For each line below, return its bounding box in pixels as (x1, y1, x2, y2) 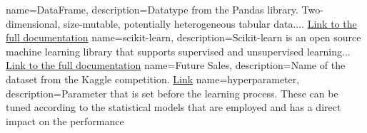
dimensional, (6, 16, 61, 31)
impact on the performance (6, 113, 124, 128)
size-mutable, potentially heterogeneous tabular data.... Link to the (63, 16, 357, 31)
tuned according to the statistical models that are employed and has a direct (6, 100, 341, 115)
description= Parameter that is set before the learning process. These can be (6, 85, 338, 100)
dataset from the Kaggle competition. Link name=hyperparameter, (6, 71, 300, 86)
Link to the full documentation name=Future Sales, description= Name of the (6, 58, 346, 73)
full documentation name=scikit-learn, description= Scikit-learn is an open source (6, 30, 361, 45)
